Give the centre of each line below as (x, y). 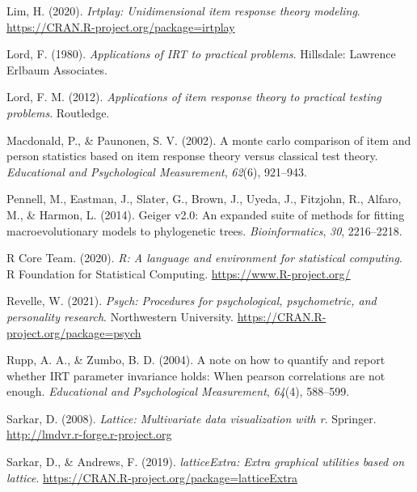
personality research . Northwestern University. (120, 316)
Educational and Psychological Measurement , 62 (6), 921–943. (157, 171)
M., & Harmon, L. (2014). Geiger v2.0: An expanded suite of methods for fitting (206, 214)
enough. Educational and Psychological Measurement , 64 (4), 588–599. (178, 391)
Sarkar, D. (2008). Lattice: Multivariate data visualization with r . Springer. (192, 418)
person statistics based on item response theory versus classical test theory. (192, 156)
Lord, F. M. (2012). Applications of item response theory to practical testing (194, 97)
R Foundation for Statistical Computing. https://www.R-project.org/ (179, 273)
